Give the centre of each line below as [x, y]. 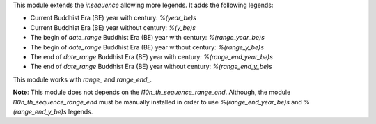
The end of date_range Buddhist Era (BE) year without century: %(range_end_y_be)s [151, 67]
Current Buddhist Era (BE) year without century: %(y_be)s [113, 27]
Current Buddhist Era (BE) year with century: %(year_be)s [113, 18]
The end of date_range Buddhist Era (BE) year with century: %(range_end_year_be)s [151, 56]
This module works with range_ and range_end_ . [83, 79]
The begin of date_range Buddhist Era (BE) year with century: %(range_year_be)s [147, 38]
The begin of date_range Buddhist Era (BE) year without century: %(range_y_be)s [147, 47]
